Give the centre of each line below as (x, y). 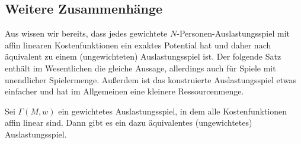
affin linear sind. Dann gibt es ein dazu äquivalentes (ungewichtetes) (129, 122)
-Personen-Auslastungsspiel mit (233, 33)
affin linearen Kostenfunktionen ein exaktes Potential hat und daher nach (138, 45)
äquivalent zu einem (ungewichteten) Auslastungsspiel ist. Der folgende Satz (143, 56)
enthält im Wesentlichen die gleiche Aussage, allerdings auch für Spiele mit (140, 68)
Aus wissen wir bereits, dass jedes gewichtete (86, 33)
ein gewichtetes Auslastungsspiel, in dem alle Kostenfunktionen (173, 111)
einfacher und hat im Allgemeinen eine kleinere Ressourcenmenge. (124, 91)
